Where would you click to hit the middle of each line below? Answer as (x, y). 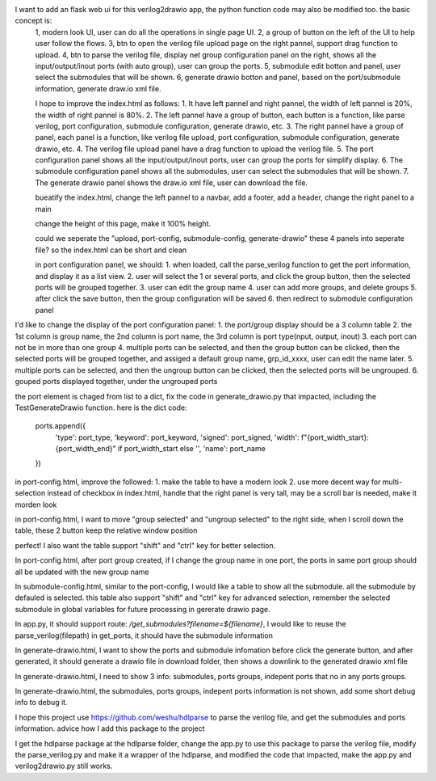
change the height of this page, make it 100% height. (123, 224)
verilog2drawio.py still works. (64, 766)
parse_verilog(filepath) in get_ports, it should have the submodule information (144, 635)
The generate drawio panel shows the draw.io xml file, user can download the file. (172, 183)
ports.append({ (61, 426)
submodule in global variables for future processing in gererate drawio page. (143, 609)
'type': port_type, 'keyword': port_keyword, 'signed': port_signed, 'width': (177, 437)
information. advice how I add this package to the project (110, 728)
